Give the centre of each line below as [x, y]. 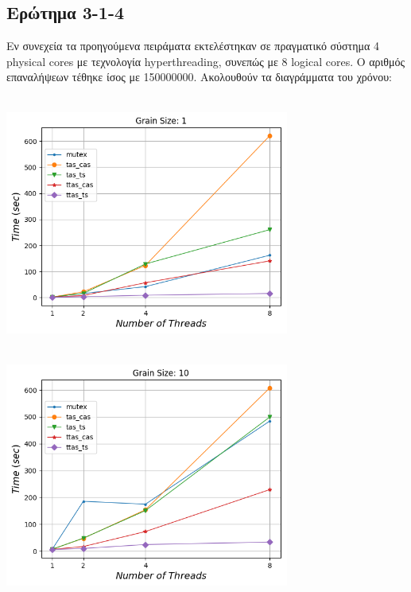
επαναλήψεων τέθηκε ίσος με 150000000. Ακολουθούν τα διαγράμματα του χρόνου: [199, 77]
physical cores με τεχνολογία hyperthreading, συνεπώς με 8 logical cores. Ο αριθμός [206, 61]
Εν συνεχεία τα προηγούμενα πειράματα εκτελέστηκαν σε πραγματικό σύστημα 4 [193, 46]
